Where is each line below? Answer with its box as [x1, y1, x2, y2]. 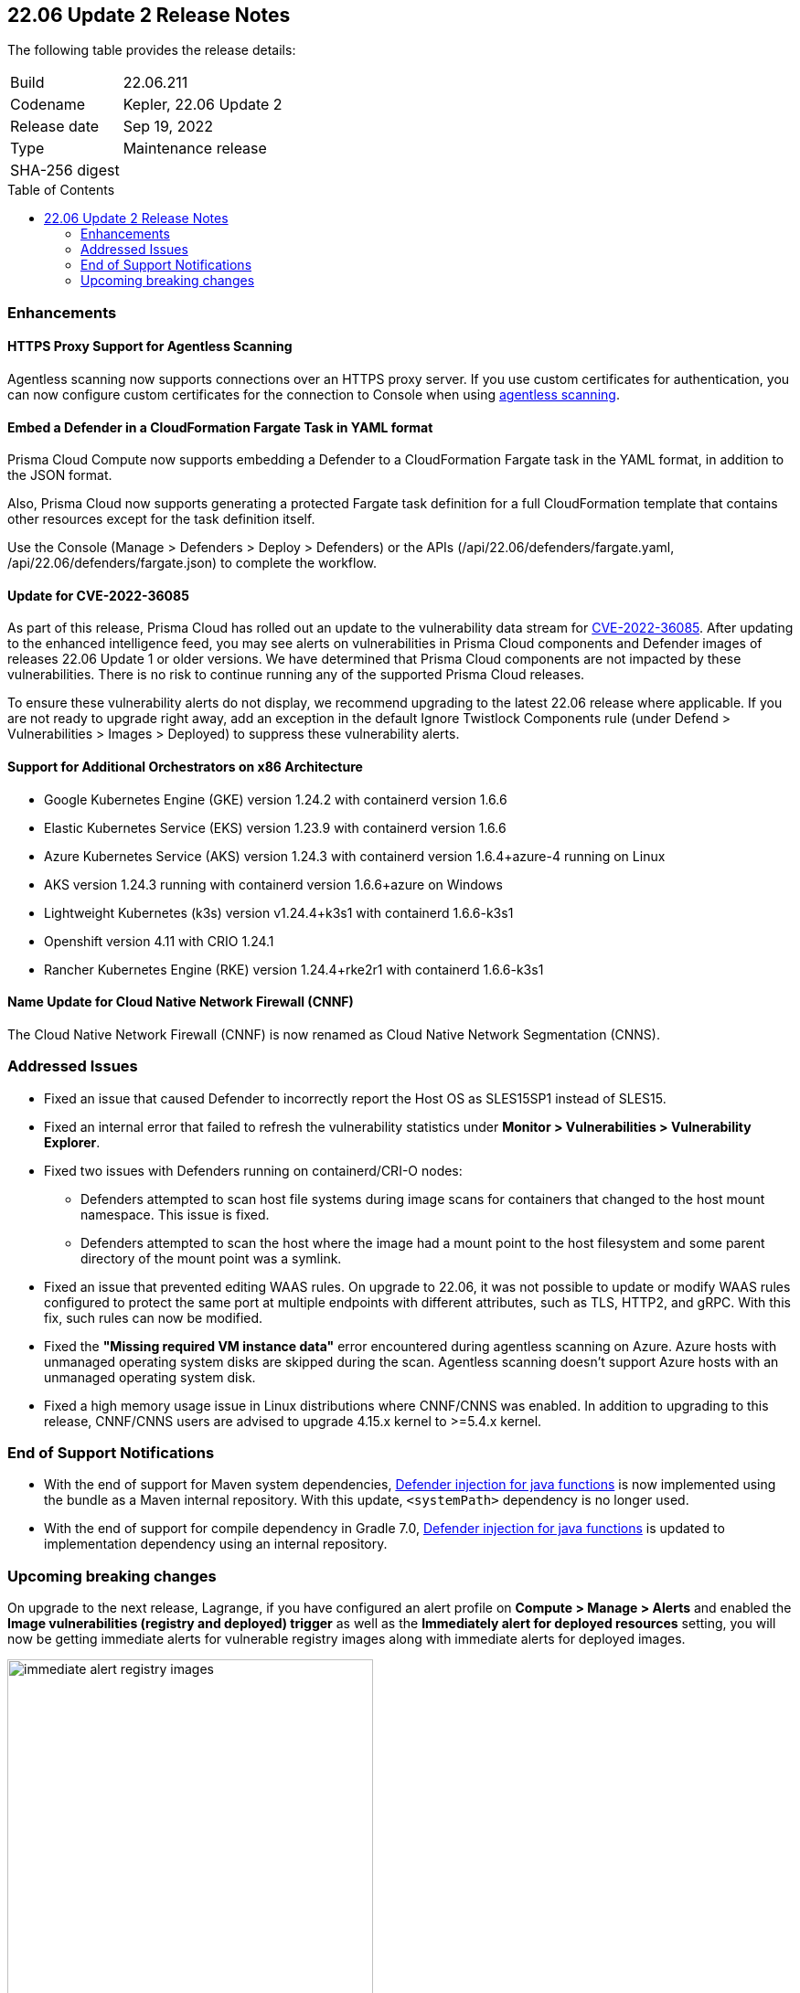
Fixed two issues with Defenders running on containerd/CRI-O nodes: [44, 1162, 463, 1178]
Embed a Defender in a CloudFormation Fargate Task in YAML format [7, 419, 433, 435]
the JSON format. [7, 467, 112, 484]
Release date [10, 117, 100, 136]
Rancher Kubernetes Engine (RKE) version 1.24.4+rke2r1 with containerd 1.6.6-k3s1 [44, 961, 544, 977]
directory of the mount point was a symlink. [80, 1250, 342, 1266]
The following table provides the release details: [7, 42, 296, 59]
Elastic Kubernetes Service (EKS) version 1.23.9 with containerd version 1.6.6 [44, 819, 507, 836]
